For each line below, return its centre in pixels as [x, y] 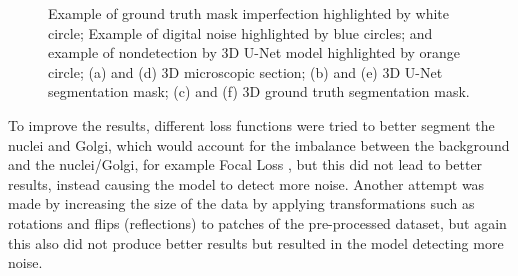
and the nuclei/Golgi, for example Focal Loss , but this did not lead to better [245, 164]
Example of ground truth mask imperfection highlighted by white [249, 13]
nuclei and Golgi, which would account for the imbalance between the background [259, 144]
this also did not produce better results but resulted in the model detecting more [256, 242]
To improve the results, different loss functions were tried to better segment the [251, 124]
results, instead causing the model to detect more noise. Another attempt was [246, 183]
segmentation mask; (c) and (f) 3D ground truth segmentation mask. [259, 91]
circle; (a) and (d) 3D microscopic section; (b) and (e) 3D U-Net [245, 71]
